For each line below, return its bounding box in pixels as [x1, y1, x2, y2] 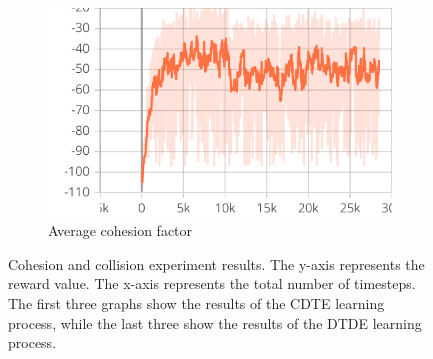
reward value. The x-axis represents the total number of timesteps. [8, 273, 416, 294]
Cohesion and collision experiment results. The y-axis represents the [8, 253, 425, 274]
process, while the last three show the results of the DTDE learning [8, 312, 422, 333]
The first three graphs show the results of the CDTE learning [8, 293, 385, 314]
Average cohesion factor [48, 220, 193, 241]
